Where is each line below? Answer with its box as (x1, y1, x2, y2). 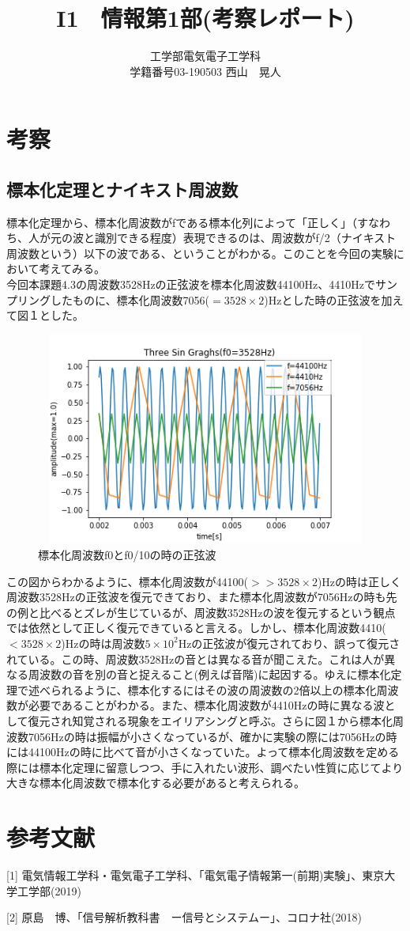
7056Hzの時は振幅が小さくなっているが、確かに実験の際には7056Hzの (28, 728, 386, 744)
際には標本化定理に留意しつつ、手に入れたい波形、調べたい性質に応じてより (6, 759, 404, 775)
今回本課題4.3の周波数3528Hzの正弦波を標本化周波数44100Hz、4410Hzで (6, 276, 376, 293)
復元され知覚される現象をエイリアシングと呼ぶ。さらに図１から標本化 (28, 712, 393, 729)
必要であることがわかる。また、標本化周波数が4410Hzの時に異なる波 (28, 697, 385, 713)
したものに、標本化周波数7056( (50, 291, 210, 308)
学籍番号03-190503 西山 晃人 (130, 62, 281, 79)
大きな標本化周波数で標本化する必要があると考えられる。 (6, 774, 305, 791)
